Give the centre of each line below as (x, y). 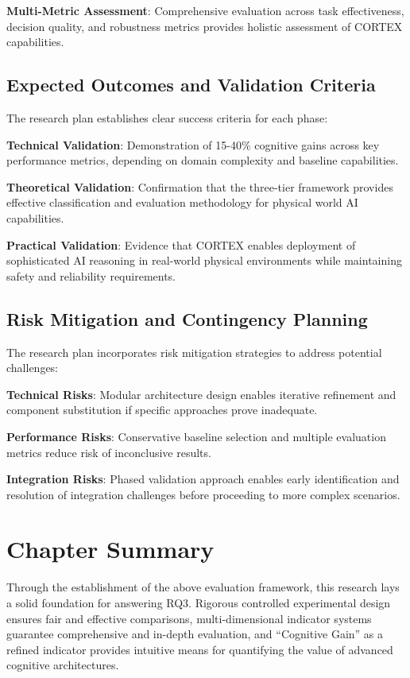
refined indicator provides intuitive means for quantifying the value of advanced (200, 649)
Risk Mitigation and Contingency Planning (187, 318)
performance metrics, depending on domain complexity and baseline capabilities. (203, 160)
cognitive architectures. (63, 665)
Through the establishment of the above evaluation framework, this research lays (203, 587)
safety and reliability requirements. (91, 275)
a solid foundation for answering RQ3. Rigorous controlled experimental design (199, 602)
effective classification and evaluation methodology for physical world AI (182, 202)
